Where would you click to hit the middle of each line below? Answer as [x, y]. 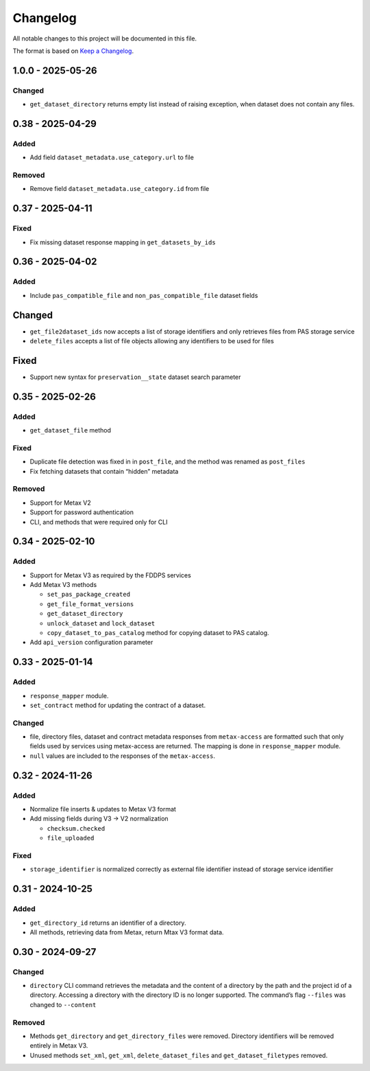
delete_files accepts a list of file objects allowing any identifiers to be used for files [152, 341]
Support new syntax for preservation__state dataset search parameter [135, 377]
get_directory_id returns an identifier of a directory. [108, 923]
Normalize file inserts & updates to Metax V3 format [103, 809]
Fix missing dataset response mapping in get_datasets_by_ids [123, 242]
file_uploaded [71, 838]
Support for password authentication [82, 512]
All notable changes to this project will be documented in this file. [105, 38]
